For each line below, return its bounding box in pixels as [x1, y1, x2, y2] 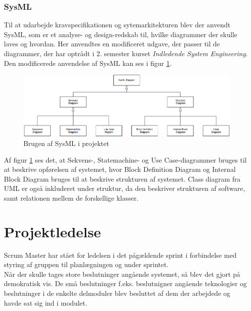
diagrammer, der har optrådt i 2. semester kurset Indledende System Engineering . [4, 48, 248, 58]
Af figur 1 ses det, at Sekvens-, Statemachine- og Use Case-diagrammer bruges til [4, 154, 247, 165]
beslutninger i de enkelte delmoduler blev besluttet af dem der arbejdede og [4, 288, 231, 298]
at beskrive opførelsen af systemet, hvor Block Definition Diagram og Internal [4, 164, 236, 174]
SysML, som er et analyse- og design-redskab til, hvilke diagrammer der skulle [4, 29, 237, 39]
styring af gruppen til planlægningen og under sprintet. [4, 259, 169, 270]
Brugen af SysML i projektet [23, 138, 109, 148]
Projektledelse [4, 221, 101, 241]
